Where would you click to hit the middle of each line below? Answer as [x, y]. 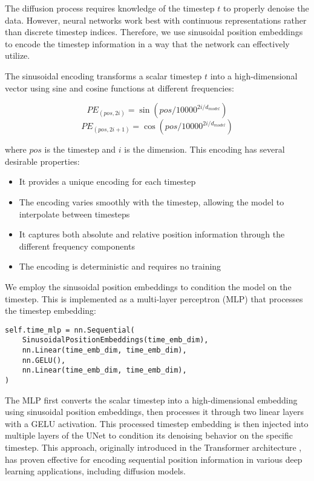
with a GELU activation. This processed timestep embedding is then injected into [157, 423]
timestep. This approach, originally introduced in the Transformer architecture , [153, 447]
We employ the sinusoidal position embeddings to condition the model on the [148, 286]
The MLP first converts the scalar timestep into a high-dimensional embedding [151, 400]
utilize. [18, 55]
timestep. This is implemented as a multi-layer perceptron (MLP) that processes [154, 298]
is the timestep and [80, 149]
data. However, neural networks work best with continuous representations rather [156, 20]
